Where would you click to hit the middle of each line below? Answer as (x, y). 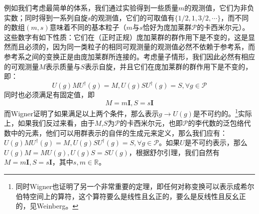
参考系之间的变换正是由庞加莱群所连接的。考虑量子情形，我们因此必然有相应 (129, 56)
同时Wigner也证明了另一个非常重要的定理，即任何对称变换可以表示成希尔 (135, 186)
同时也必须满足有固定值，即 (49, 95)
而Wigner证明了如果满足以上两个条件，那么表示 (81, 113)
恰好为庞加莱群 (167, 27)
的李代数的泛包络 (216, 123)
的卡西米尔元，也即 (151, 123)
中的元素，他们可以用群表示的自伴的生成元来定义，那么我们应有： (119, 132)
